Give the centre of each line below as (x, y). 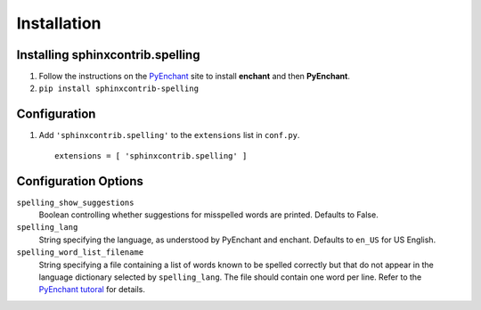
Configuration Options (80, 181)
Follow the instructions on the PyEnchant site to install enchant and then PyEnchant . (195, 77)
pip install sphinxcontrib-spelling (119, 89)
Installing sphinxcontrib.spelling (108, 55)
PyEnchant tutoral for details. (92, 290)
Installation (59, 23)
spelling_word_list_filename (80, 253)
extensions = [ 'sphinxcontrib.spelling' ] (151, 155)
